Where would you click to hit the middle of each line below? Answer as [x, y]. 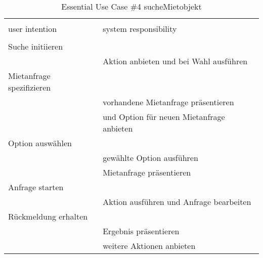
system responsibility [140, 29]
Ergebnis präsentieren [141, 231]
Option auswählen [40, 143]
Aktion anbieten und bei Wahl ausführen [175, 61]
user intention [33, 29]
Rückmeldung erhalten [48, 216]
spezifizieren [30, 87]
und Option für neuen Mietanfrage [164, 117]
